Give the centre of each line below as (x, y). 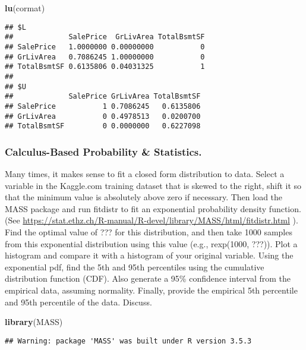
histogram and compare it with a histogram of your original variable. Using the (149, 255)
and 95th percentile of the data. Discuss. (78, 302)
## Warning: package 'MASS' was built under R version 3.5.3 (128, 341)
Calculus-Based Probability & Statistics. (103, 151)
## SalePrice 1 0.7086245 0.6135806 (103, 106)
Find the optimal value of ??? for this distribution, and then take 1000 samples (149, 232)
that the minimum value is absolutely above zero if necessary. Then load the (144, 197)
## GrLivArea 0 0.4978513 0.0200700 (103, 116)
